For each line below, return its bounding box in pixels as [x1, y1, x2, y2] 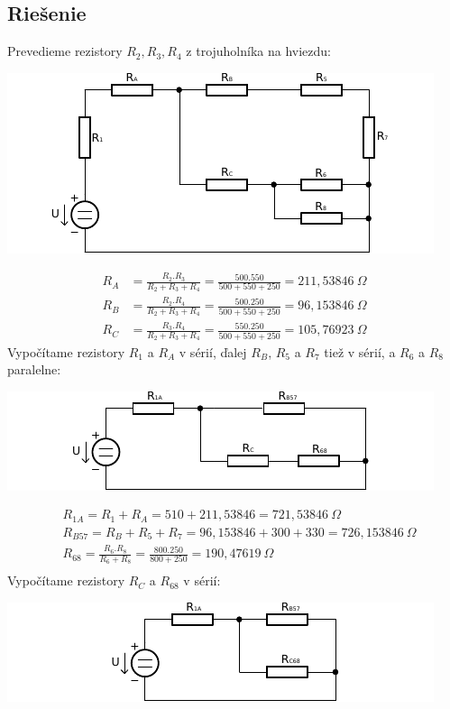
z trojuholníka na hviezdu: [186, 41, 332, 60]
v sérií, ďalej [179, 342, 247, 361]
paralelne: [7, 360, 61, 379]
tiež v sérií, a [324, 342, 396, 361]
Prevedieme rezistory [7, 41, 123, 60]
